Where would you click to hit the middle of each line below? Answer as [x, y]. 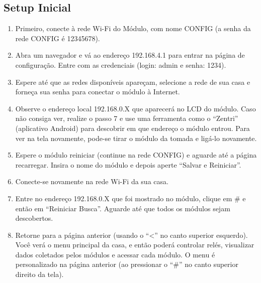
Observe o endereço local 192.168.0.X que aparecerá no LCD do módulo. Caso [136, 108]
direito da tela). [39, 274]
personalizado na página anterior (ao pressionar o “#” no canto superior [127, 264]
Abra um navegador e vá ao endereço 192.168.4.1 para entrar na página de [130, 55]
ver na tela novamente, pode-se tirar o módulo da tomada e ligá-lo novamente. [136, 138]
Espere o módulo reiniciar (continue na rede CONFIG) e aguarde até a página [136, 155]
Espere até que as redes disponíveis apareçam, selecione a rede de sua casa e [133, 82]
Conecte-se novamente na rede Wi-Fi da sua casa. [92, 181]
